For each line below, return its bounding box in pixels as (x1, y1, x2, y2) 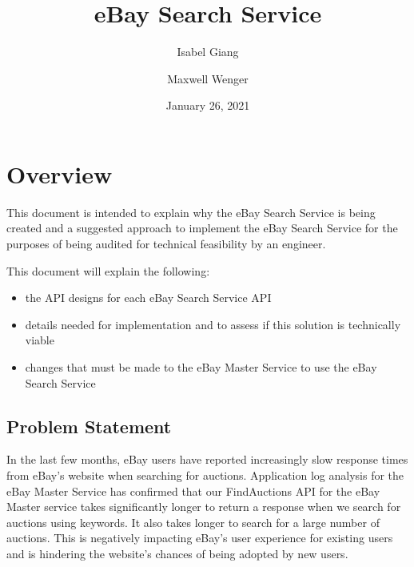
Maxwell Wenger (167, 70, 249, 86)
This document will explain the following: (6, 262, 210, 279)
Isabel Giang (177, 43, 239, 60)
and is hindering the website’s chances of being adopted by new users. (6, 545, 348, 561)
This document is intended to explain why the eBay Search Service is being (6, 203, 376, 220)
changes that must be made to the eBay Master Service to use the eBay (25, 359, 377, 375)
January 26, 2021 (165, 97, 250, 114)
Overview (6, 157, 113, 190)
